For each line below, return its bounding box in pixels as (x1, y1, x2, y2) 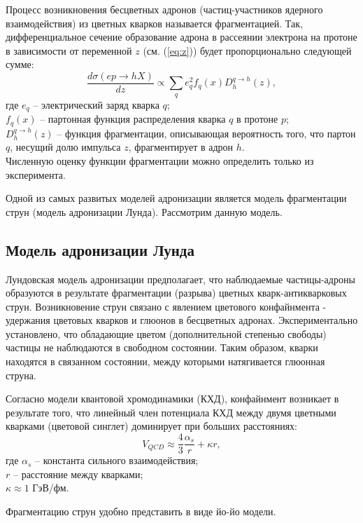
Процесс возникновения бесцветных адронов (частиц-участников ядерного (6, 2, 323, 16)
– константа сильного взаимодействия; (35, 453, 199, 468)
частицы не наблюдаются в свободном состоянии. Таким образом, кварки (6, 340, 318, 355)
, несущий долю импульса (10, 140, 121, 154)
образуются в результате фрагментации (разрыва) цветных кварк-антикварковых (6, 285, 347, 300)
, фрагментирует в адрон (128, 140, 234, 154)
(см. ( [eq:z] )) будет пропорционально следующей (143, 43, 352, 57)
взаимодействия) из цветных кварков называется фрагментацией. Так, (6, 15, 303, 30)
